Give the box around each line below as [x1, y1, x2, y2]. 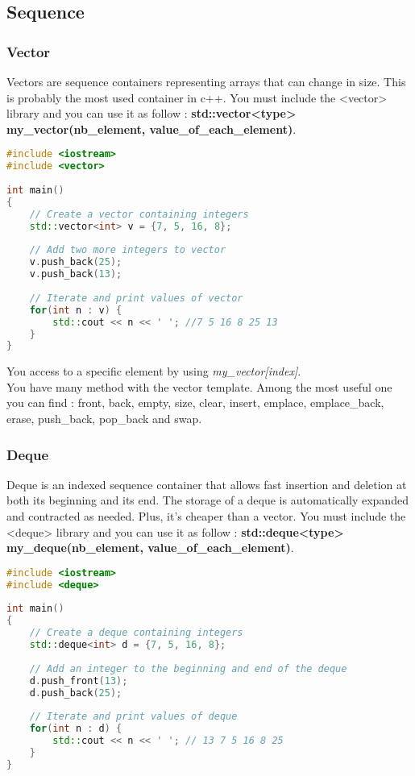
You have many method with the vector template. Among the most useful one [6, 378, 392, 395]
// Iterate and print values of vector [29, 292, 243, 304]
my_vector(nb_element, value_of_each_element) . [6, 120, 297, 137]
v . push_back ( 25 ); [29, 256, 122, 268]
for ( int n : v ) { [29, 304, 122, 316]
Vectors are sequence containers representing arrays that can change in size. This [6, 73, 406, 89]
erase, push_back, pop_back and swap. [6, 410, 202, 427]
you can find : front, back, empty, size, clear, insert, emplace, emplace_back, [6, 394, 384, 411]
